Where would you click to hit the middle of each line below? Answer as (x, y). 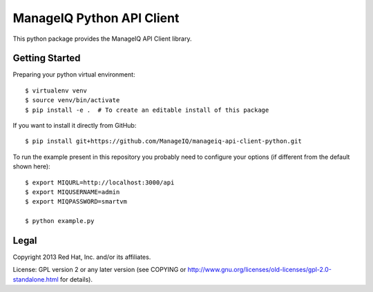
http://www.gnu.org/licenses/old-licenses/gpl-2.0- (259, 270)
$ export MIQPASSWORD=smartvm (76, 202)
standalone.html (36, 279)
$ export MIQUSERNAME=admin (73, 192)
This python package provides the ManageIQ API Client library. (102, 39)
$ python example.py (60, 221)
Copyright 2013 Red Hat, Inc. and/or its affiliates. (82, 257)
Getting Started (47, 58)
